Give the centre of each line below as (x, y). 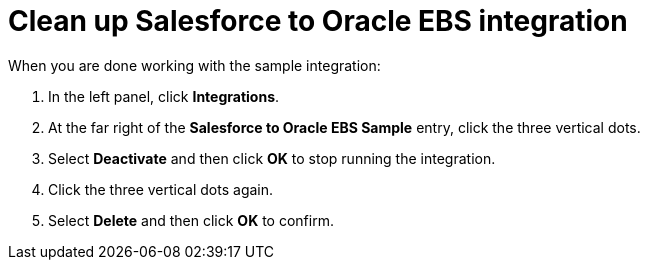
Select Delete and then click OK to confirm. (191, 220)
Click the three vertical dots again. (161, 189)
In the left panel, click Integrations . (164, 96)
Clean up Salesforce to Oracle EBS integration (318, 21)
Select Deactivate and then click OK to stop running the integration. (272, 158)
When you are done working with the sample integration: (194, 65)
